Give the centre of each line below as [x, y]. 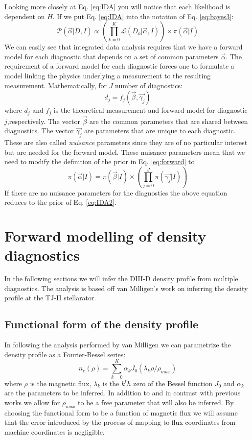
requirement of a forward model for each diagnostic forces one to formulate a [119, 66]
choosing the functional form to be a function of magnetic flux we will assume [121, 412]
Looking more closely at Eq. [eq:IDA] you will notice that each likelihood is [117, 6]
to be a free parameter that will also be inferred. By [156, 402]
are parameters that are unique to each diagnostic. [160, 131]
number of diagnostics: [149, 85]
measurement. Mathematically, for [56, 85]
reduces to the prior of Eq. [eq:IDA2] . [60, 202]
